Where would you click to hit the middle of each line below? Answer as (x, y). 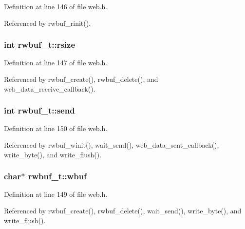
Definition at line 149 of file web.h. (56, 194)
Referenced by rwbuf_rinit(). (47, 23)
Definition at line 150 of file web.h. (56, 128)
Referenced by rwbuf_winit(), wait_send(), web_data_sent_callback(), (112, 145)
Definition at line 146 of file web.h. (56, 6)
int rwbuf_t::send (39, 110)
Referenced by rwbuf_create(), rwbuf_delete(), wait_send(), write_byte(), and (123, 210)
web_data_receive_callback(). (50, 88)
